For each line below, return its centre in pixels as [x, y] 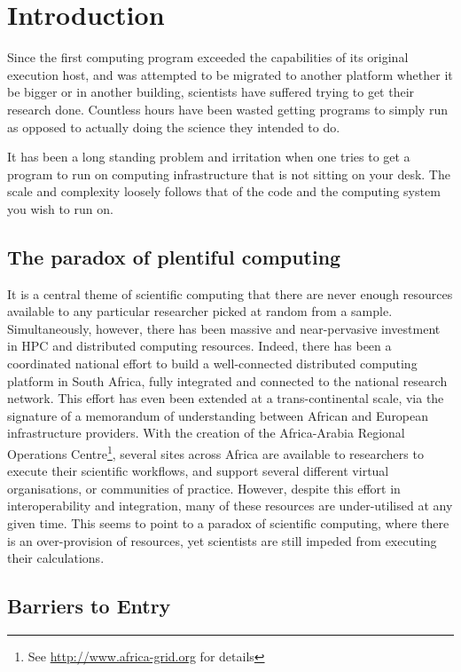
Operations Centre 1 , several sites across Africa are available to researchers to [215, 452]
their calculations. [56, 558]
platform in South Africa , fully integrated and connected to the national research [227, 380]
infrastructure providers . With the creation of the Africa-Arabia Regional [206, 433]
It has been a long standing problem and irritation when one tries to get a [209, 157]
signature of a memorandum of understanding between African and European [218, 415]
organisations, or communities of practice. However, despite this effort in [204, 488]
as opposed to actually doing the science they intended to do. [174, 126]
